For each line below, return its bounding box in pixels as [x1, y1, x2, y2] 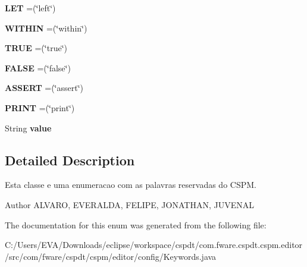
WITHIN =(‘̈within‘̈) [5, 21, 87, 34]
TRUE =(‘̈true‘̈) [5, 42, 67, 54]
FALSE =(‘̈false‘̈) [5, 61, 71, 74]
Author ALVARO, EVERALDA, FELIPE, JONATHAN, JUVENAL [5, 198, 254, 211]
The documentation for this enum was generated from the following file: [5, 218, 267, 231]
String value [5, 121, 52, 134]
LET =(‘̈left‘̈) [5, 2, 56, 14]
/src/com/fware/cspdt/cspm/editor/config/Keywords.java [5, 250, 217, 262]
